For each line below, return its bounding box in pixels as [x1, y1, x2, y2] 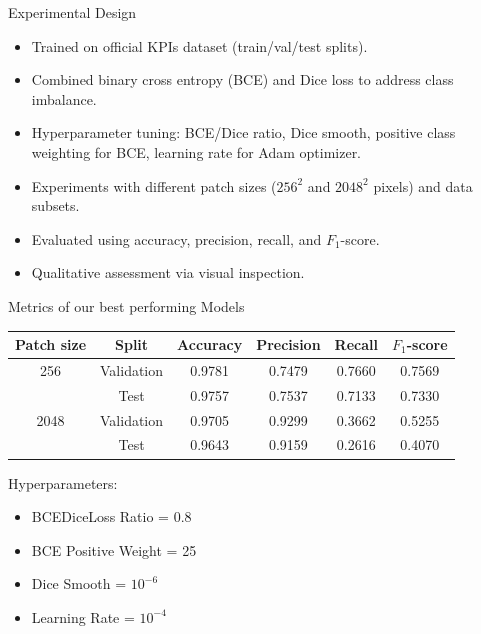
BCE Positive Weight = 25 [31, 539, 197, 560]
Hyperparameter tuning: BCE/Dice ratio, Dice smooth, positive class [31, 122, 456, 143]
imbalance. [31, 88, 97, 109]
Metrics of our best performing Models [8, 295, 245, 316]
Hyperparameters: [8, 472, 118, 493]
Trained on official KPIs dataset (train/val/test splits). [31, 35, 368, 56]
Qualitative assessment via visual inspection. [31, 262, 305, 283]
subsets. [31, 195, 80, 216]
